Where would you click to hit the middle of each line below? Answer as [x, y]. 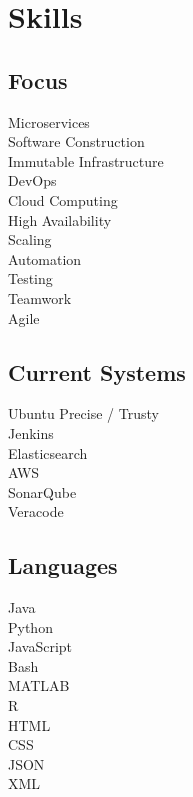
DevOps [32, 180]
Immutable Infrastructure [86, 160]
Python [30, 626]
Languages [63, 565]
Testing [30, 278]
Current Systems [97, 371]
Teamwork [40, 297]
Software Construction [76, 141]
